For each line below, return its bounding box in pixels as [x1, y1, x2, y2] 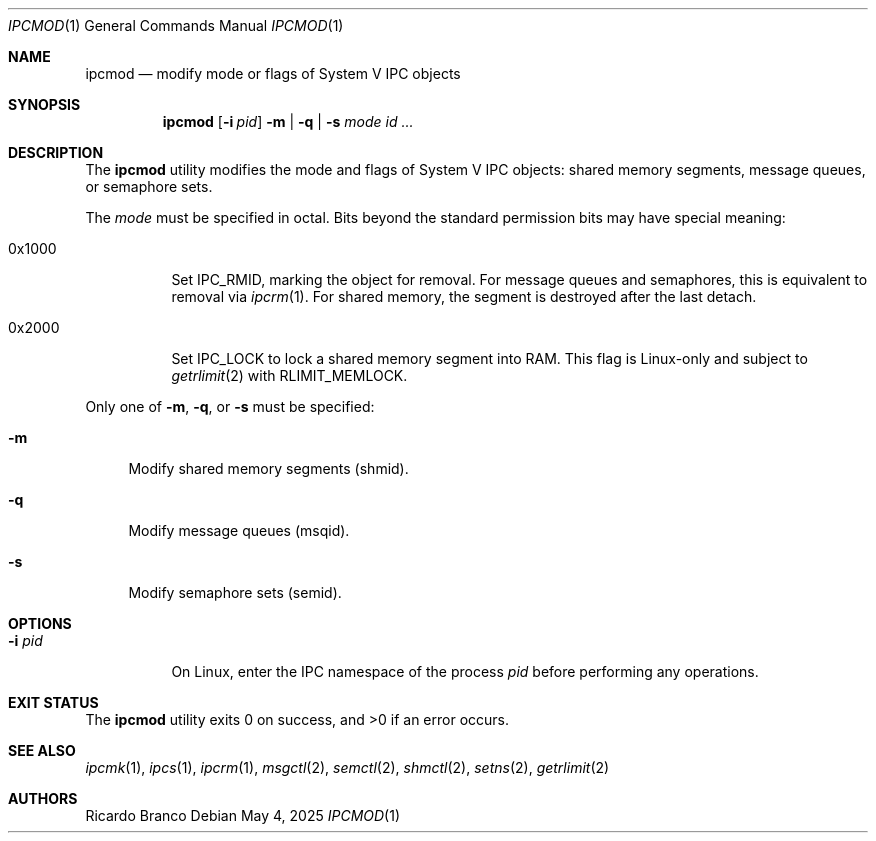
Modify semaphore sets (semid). [128, 584, 342, 601]
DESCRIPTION [8, 144, 104, 161]
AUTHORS [8, 790, 78, 807]
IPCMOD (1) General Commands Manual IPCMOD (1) [8, 17, 344, 34]
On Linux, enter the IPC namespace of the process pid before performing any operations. [171, 663, 759, 680]
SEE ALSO [8, 742, 76, 759]
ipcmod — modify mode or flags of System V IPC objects [85, 65, 461, 82]
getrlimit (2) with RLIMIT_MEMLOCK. [171, 367, 408, 384]
